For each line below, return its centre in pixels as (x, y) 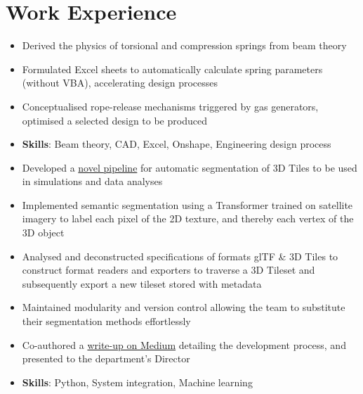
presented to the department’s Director (106, 358)
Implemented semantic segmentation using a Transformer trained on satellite (187, 204)
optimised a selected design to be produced (114, 120)
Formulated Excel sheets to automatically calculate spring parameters (172, 69)
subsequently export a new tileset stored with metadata (142, 283)
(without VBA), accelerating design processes (120, 83)
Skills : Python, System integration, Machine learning (137, 382)
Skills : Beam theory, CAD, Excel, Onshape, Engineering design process (177, 144)
